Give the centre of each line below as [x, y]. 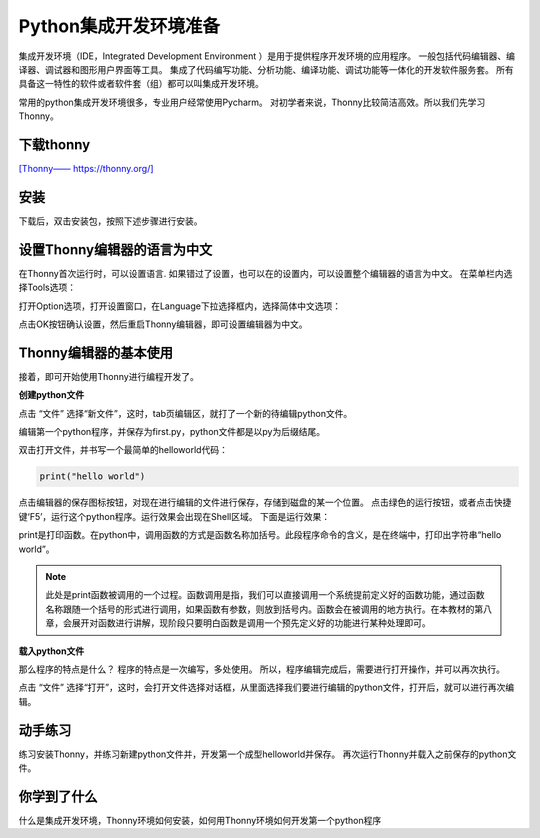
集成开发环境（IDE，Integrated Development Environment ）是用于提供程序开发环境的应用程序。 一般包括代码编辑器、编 [266, 56]
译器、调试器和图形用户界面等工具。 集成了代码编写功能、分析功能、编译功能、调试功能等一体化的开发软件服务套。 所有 [266, 69]
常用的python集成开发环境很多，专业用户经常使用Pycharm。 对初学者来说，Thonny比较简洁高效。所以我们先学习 [252, 102]
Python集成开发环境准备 [119, 26]
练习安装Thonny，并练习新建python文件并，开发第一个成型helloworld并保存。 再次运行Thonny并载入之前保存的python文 [267, 754]
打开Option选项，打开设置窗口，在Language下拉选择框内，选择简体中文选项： [180, 306]
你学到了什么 [58, 796]
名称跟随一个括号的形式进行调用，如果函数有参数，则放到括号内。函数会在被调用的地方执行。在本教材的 [260, 609]
